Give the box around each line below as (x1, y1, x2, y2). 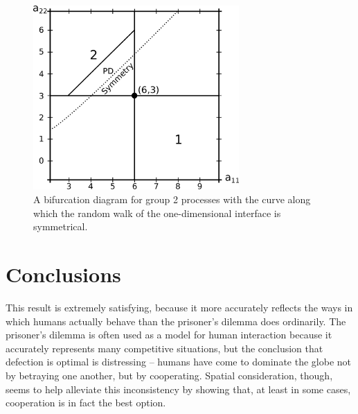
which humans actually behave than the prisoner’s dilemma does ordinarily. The (6, 313, 346, 328)
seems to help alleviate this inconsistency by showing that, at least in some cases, (6, 381, 351, 396)
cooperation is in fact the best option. (6, 395, 166, 410)
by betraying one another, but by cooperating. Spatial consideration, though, (6, 368, 333, 382)
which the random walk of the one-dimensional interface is (33, 205, 281, 220)
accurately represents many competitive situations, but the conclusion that (6, 340, 323, 355)
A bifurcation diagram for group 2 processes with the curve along (33, 192, 311, 207)
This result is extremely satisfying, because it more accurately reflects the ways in (6, 300, 353, 314)
